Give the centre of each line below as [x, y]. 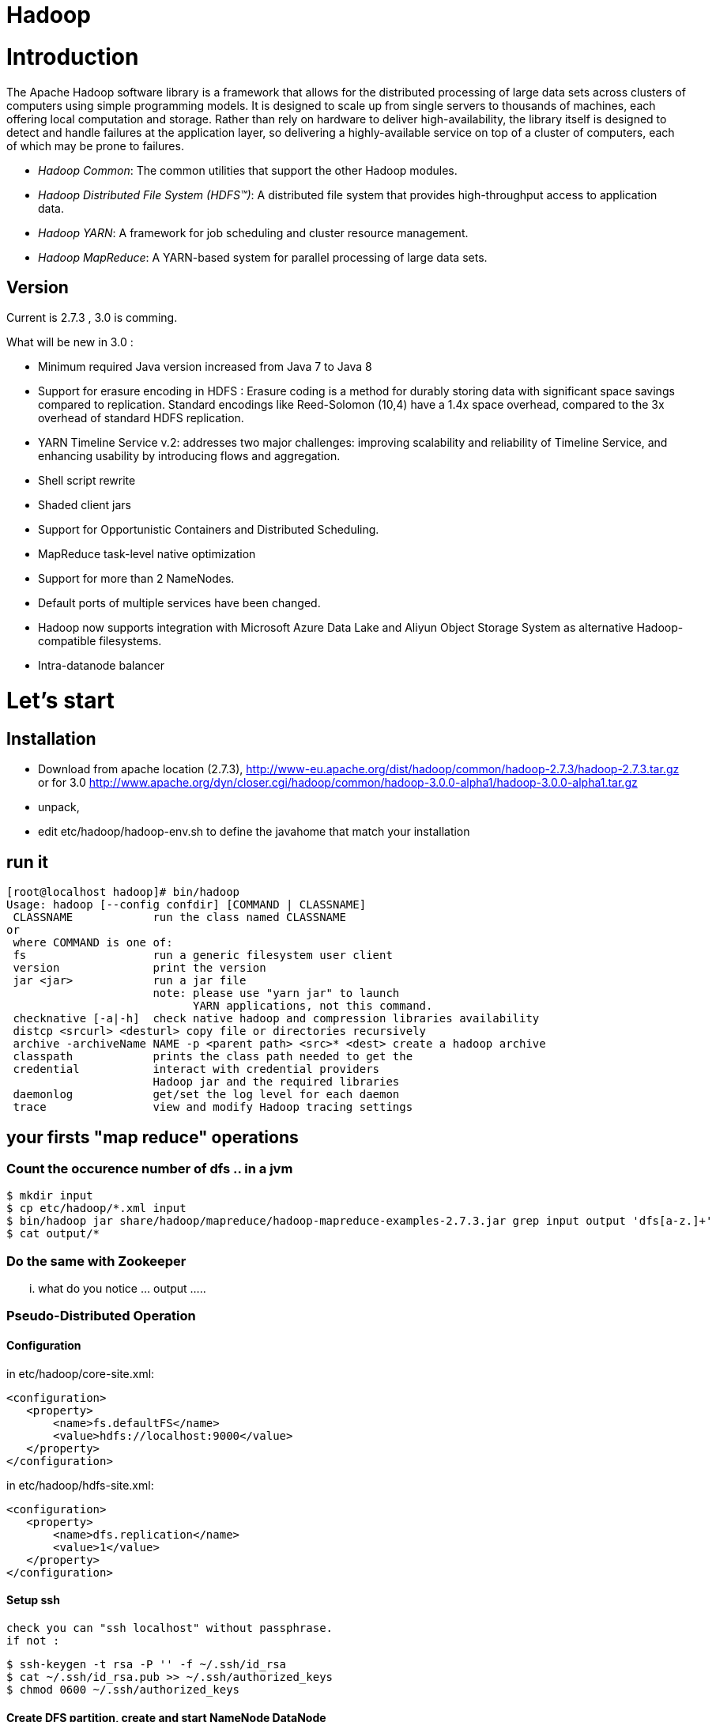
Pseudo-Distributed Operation [101, 1316]
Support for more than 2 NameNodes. [136, 579]
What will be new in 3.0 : [70, 342]
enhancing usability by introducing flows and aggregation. [189, 456]
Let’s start [60, 701]
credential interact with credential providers [196, 1069]
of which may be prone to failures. [95, 145]
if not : [33, 1640]
